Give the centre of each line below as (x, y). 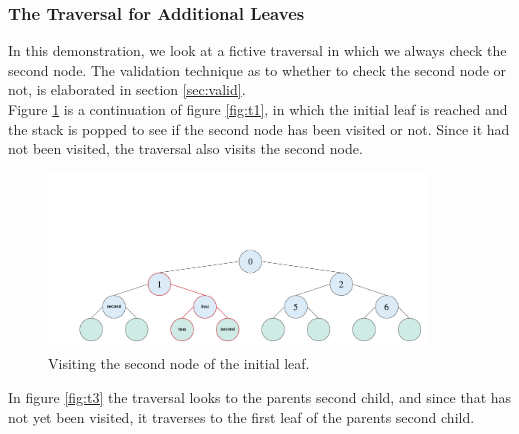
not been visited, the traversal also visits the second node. (185, 148)
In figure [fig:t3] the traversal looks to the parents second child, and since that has (260, 396)
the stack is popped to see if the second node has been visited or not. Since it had (259, 128)
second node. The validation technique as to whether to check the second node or (257, 69)
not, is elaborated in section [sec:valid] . (127, 89)
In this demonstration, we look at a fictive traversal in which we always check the (257, 50)
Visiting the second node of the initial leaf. (179, 363)
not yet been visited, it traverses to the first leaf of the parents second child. (241, 416)
